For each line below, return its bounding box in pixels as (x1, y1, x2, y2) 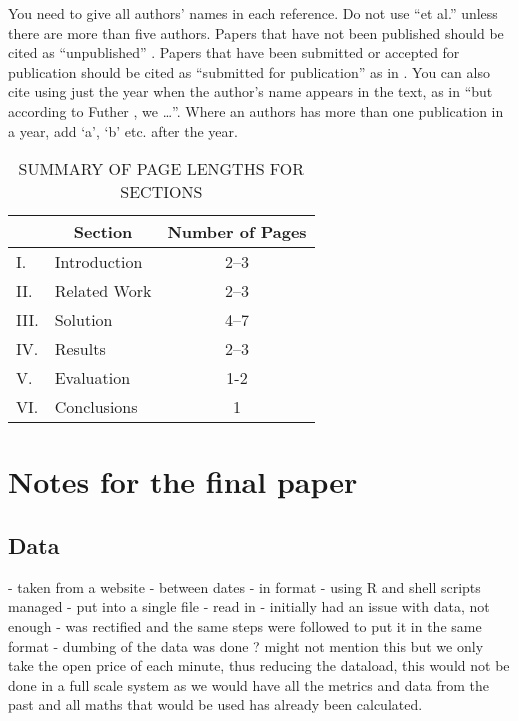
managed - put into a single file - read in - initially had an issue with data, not (8, 596, 490, 617)
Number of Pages (167, 220, 307, 244)
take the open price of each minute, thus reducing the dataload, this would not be (8, 655, 510, 676)
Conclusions (54, 395, 138, 419)
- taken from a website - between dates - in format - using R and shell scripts (8, 576, 481, 597)
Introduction (54, 250, 143, 274)
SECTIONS (120, 180, 203, 204)
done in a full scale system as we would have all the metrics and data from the (8, 674, 490, 695)
